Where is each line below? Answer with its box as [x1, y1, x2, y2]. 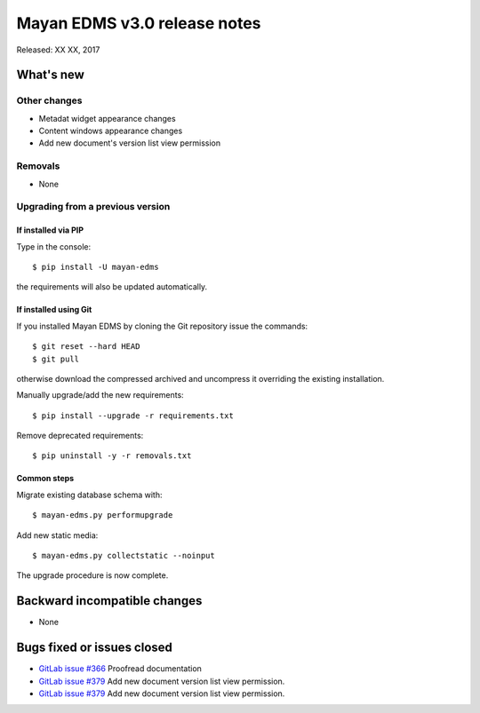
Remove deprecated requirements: [16, 431, 144, 441]
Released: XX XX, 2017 [16, 44, 100, 55]
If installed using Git [16, 305, 92, 315]
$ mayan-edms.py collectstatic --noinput [32, 551, 215, 561]
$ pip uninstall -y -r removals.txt [32, 451, 192, 461]
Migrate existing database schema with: [16, 489, 163, 500]
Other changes [16, 94, 83, 107]
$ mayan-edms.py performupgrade [32, 511, 173, 520]
